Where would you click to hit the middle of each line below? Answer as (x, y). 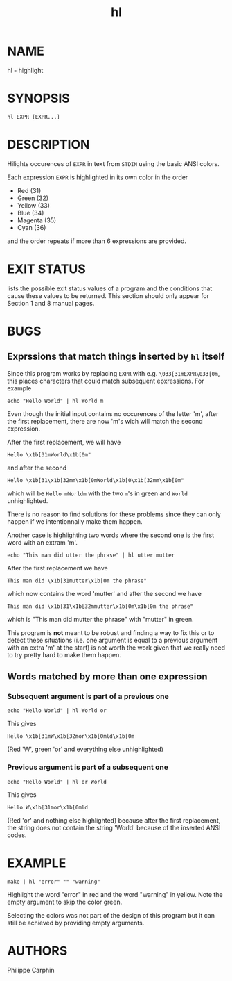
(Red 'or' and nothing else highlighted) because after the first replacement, (114, 820)
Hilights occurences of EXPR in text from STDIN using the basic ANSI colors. (113, 163)
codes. (17, 835)
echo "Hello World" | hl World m (55, 401)
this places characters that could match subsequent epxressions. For (106, 381)
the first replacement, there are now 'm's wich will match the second (105, 421)
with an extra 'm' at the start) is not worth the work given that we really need (116, 648)
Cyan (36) (32, 227)
